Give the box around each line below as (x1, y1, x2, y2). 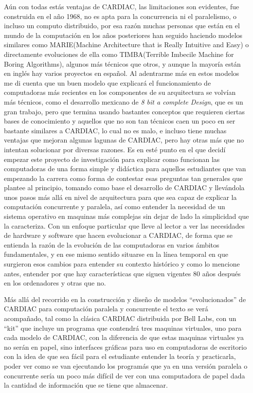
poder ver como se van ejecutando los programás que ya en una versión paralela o (4, 360, 248, 371)
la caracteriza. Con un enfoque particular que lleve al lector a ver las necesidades (4, 220, 245, 231)
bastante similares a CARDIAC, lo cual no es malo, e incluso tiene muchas (4, 125, 227, 135)
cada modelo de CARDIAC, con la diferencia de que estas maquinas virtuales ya (4, 332, 244, 342)
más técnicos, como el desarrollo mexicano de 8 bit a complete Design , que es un (4, 96, 243, 107)
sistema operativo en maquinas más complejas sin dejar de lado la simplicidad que (4, 211, 249, 221)
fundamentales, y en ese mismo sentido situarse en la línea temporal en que (4, 249, 228, 259)
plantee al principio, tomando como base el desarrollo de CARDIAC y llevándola (4, 182, 245, 193)
